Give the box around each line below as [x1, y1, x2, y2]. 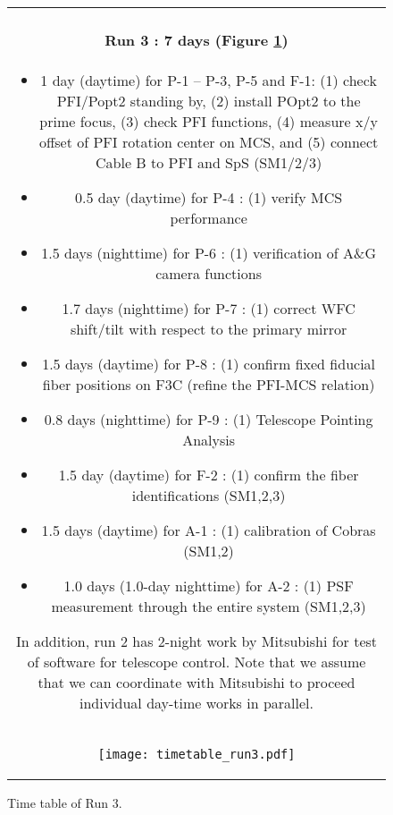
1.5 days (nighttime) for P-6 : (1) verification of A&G [41, 242, 376, 263]
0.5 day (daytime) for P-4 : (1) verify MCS [75, 186, 343, 208]
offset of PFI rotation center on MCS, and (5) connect [38, 131, 379, 152]
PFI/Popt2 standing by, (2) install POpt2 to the [56, 89, 361, 111]
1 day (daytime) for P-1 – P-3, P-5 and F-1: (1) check [40, 69, 377, 90]
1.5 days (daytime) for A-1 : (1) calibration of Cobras [41, 519, 376, 540]
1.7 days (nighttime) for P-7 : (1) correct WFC [62, 297, 355, 318]
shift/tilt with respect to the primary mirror [70, 318, 347, 339]
